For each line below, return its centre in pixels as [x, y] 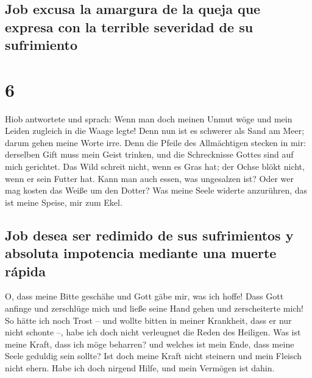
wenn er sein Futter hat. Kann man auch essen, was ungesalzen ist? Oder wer [150, 178]
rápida [25, 271]
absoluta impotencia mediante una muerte [141, 253]
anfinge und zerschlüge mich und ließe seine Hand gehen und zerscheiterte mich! [154, 308]
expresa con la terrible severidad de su [129, 26]
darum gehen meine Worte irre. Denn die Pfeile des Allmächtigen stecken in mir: [155, 142]
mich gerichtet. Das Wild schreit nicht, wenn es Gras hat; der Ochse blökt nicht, [155, 166]
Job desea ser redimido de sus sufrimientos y [149, 235]
